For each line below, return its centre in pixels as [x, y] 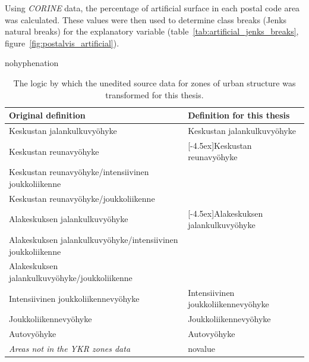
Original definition [47, 115]
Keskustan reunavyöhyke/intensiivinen [79, 172]
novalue [202, 348]
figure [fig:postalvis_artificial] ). [62, 43]
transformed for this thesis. [154, 94]
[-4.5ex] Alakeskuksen [226, 213]
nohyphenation [32, 63]
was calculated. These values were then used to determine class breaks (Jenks [146, 19]
